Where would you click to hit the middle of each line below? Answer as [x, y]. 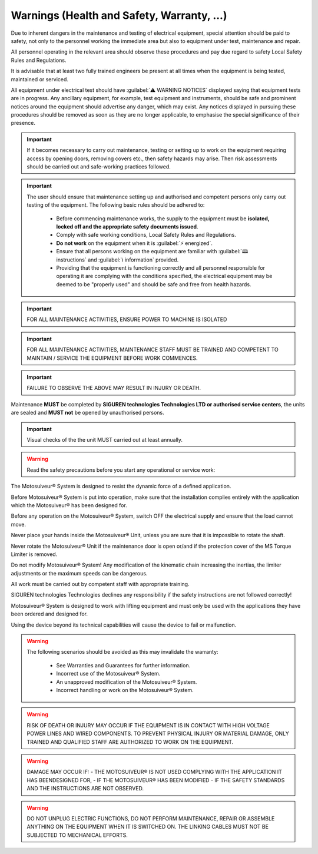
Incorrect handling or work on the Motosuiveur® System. [125, 690]
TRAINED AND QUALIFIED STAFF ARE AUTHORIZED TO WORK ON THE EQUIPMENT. [130, 742]
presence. [23, 123]
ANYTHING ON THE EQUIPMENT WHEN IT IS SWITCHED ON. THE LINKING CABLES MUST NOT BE [148, 827]
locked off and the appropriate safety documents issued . [127, 226]
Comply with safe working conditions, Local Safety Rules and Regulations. [146, 235]
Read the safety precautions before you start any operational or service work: [121, 470]
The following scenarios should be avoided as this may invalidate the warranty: [122, 652]
